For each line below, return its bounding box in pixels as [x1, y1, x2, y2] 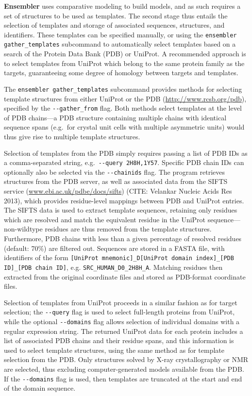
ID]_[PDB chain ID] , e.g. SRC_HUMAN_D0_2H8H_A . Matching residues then [4, 262, 223, 272]
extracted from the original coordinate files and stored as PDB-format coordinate [4, 271, 246, 281]
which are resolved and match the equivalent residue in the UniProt [4, 214, 206, 224]
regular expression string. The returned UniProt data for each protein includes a [4, 326, 243, 336]
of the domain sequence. [4, 383, 76, 393]
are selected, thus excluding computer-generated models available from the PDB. [4, 364, 244, 374]
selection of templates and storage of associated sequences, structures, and [4, 20, 225, 30]
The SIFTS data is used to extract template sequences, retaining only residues [4, 205, 237, 215]
